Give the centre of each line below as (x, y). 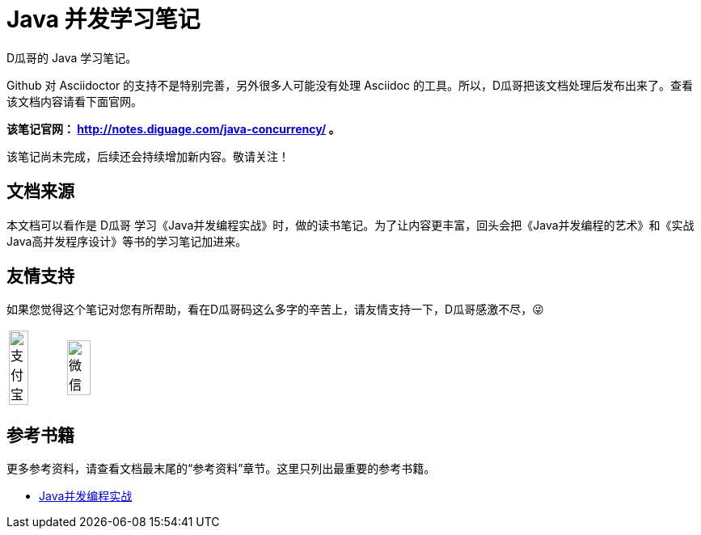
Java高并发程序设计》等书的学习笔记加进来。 (127, 241)
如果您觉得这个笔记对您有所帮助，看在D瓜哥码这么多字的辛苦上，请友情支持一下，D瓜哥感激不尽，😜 (275, 310)
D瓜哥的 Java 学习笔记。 (72, 57)
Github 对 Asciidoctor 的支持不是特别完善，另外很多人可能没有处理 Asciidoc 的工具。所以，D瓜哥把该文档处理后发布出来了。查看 (350, 85)
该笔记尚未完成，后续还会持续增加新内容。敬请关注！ (148, 156)
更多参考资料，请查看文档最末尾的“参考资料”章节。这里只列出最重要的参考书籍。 (221, 469)
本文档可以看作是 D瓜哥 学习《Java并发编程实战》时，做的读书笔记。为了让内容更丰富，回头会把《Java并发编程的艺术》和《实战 (350, 225)
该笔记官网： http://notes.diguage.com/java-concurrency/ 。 (173, 128)
